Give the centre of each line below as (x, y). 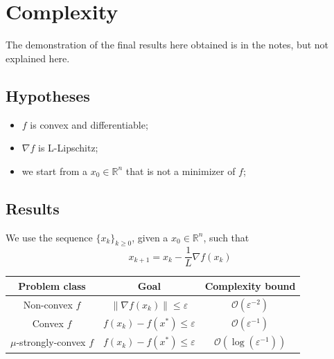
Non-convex (48, 304)
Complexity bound (250, 285)
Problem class (52, 285)
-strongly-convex (51, 342)
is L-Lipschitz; (68, 148)
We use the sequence (49, 237)
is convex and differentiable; (89, 124)
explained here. (38, 58)
